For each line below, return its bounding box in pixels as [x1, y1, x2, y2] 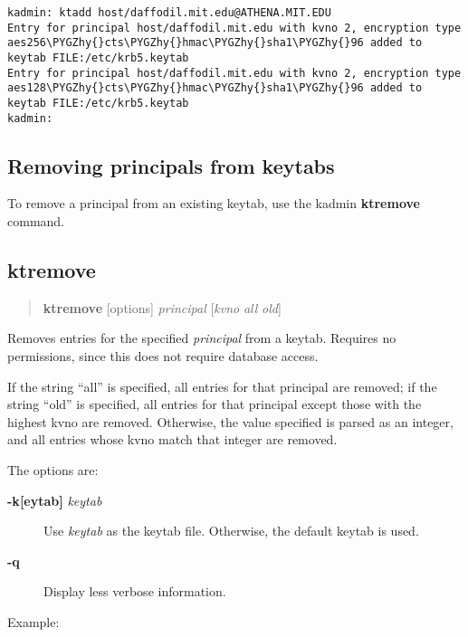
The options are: [7, 461, 99, 479]
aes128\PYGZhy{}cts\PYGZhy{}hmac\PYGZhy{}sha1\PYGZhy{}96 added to [7, 81, 423, 95]
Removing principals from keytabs [7, 151, 335, 179]
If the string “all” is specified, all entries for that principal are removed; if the [7, 376, 437, 395]
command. [7, 212, 64, 231]
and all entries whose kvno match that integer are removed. [7, 430, 338, 449]
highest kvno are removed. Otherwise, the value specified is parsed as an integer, [7, 412, 454, 431]
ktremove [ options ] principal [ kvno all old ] [43, 298, 282, 317]
